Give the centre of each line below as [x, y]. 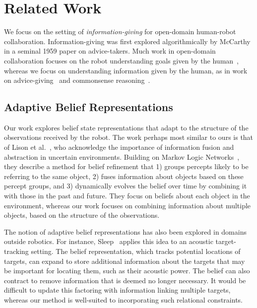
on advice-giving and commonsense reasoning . [77, 80]
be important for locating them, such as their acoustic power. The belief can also [127, 271]
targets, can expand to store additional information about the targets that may [125, 261]
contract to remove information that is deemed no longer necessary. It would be [125, 280]
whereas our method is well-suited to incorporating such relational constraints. [123, 299]
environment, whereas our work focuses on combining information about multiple [128, 205]
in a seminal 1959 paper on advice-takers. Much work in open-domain [110, 51]
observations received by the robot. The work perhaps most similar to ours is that [129, 137]
